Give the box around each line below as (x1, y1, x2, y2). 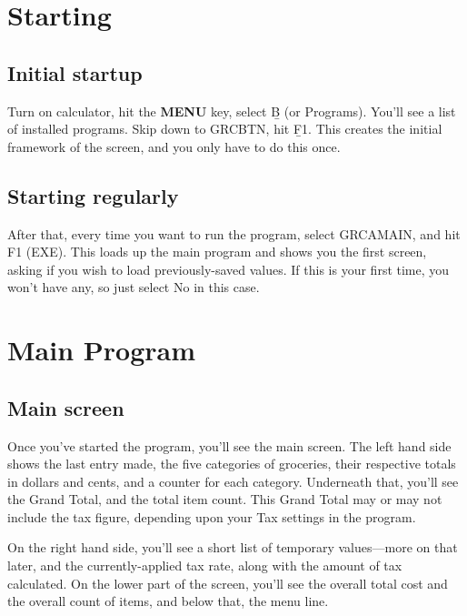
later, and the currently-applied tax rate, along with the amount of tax (7, 556, 402, 575)
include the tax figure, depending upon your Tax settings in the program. (7, 507, 416, 526)
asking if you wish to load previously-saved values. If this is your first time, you (7, 259, 450, 278)
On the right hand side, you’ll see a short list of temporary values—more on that (7, 538, 458, 557)
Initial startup (7, 58, 143, 86)
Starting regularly (7, 181, 179, 209)
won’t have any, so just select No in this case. (7, 278, 260, 297)
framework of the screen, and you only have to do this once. (7, 136, 341, 156)
